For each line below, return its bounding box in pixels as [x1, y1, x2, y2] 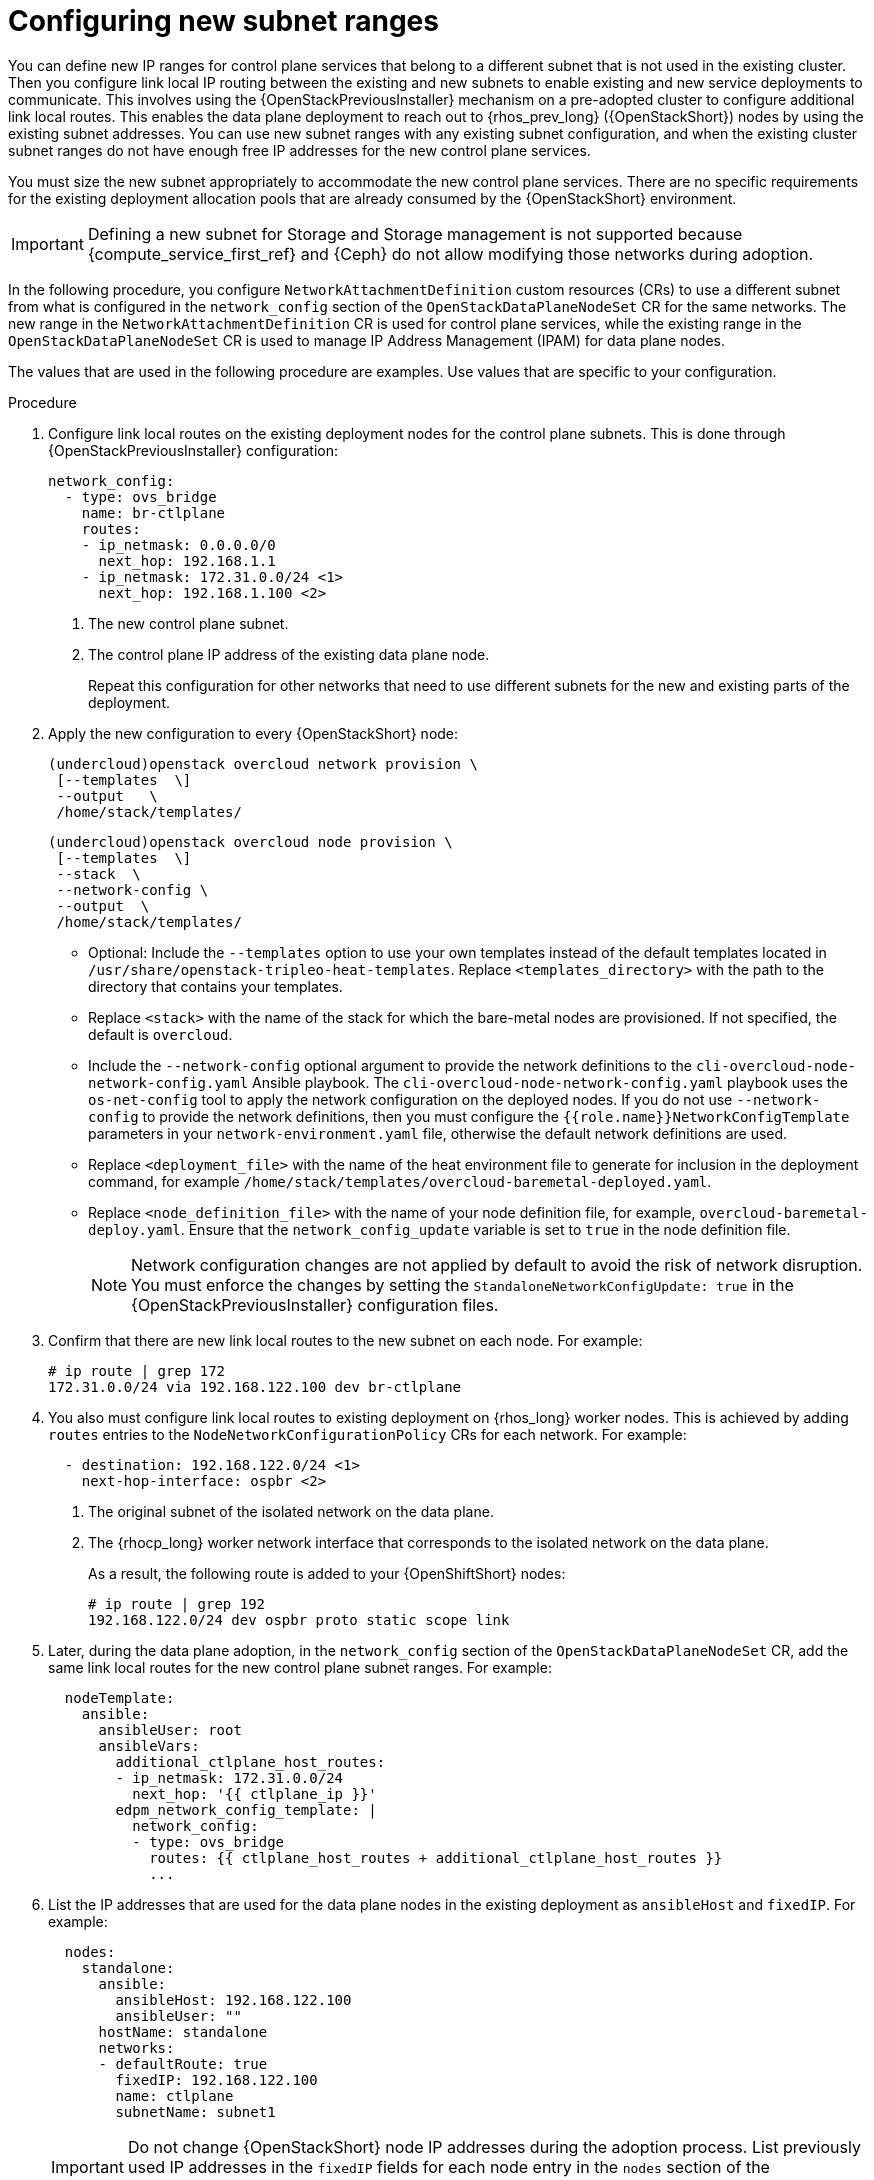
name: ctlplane [115, 2087, 234, 2104]
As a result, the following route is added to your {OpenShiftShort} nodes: [88, 1564, 566, 1582]
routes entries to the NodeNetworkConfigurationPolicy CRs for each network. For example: [48, 1425, 687, 1443]
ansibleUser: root [98, 1721, 242, 1738]
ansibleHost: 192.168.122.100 [115, 1991, 352, 2008]
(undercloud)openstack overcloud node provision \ [48, 833, 453, 850]
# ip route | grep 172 [48, 1362, 226, 1379]
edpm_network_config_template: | [115, 1801, 377, 1818]
